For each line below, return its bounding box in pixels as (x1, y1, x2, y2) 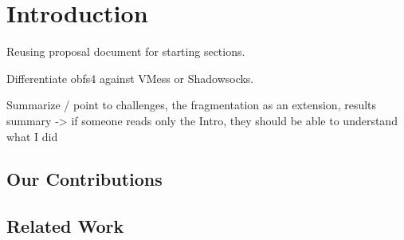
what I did (6, 128, 58, 144)
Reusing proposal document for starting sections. (6, 43, 245, 60)
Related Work (6, 214, 124, 238)
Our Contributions (6, 167, 163, 191)
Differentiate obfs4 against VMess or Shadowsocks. (6, 69, 254, 86)
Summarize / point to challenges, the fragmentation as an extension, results (6, 96, 377, 113)
